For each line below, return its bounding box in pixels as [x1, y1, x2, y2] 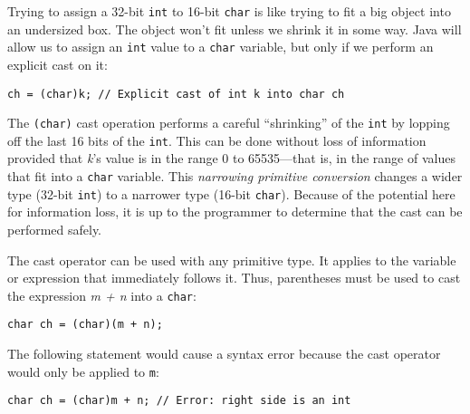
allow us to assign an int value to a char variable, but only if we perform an [7, 37, 434, 56]
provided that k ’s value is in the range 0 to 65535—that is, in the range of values [7, 149, 456, 168]
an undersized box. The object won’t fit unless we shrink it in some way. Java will [7, 19, 462, 38]
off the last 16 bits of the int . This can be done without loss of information [7, 130, 427, 149]
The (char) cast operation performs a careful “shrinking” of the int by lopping [7, 113, 450, 132]
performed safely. [7, 219, 102, 238]
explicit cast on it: [7, 54, 108, 73]
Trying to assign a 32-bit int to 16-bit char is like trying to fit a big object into [7, 2, 451, 20]
